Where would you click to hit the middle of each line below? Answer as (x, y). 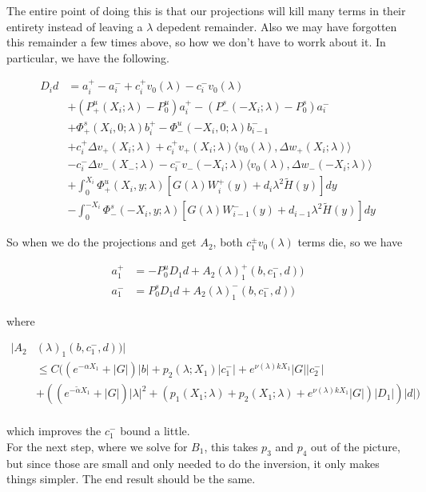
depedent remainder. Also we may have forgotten (277, 26)
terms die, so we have (350, 242)
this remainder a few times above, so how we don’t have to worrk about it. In (196, 42)
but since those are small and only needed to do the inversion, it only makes (193, 463)
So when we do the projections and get (102, 242)
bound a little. (155, 431)
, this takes (231, 446)
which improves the (54, 431)
